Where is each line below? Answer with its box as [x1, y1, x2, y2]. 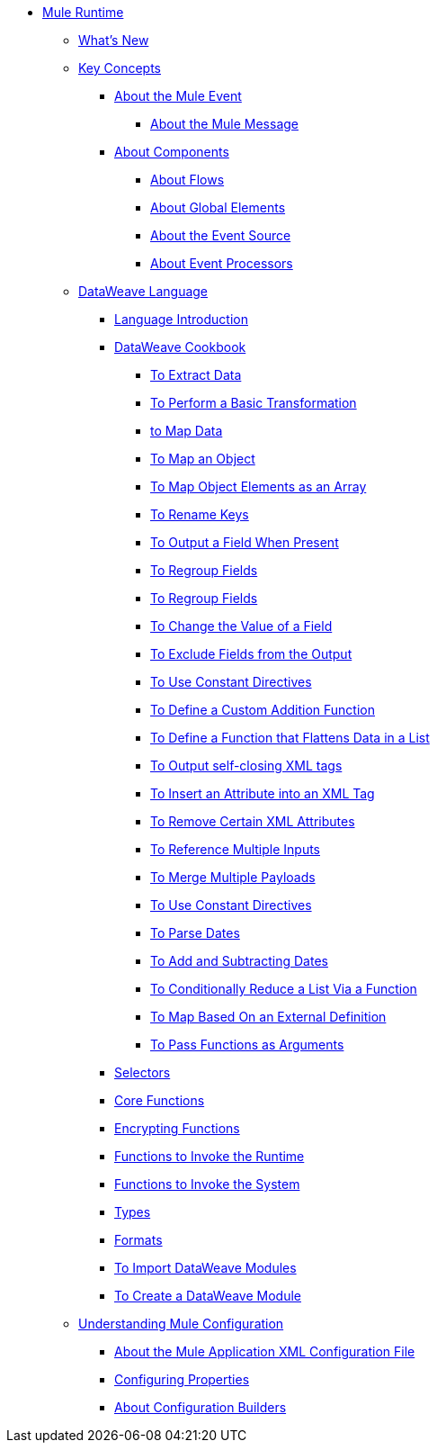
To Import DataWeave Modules [114, 1260, 297, 1275]
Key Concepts [78, 60, 162, 76]
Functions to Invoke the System [114, 1176, 300, 1192]
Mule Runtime [42, 5, 124, 20]
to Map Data [150, 423, 223, 438]
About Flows [150, 172, 225, 187]
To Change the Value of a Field [150, 618, 333, 634]
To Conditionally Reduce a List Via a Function [150, 981, 417, 996]
